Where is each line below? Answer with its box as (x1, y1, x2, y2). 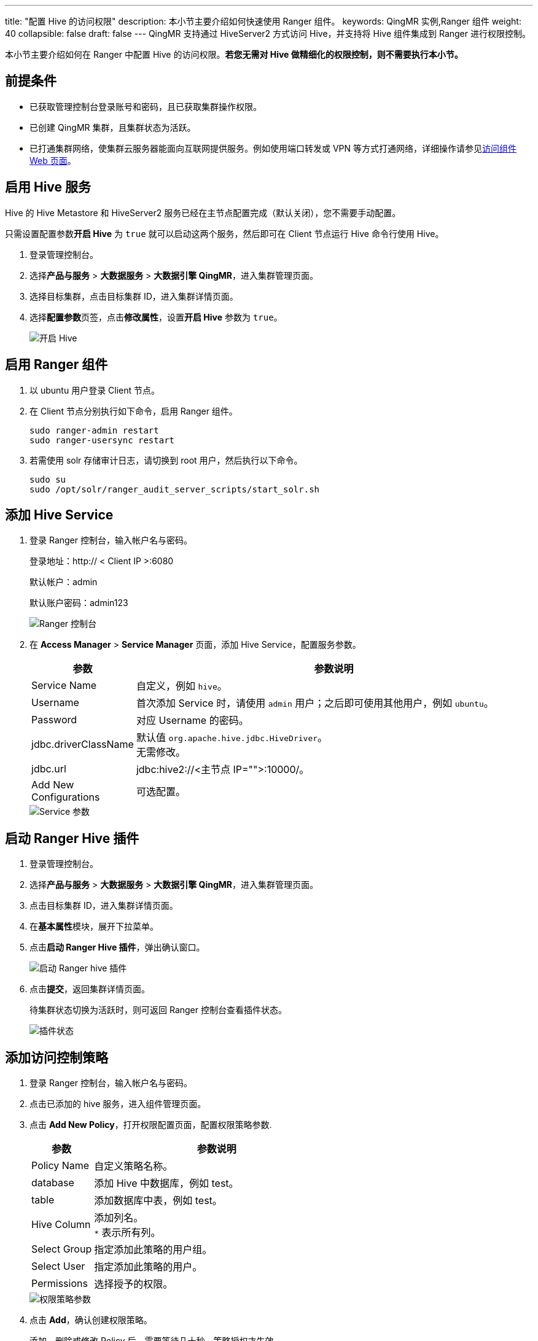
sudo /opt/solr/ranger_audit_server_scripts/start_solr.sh (29, 484, 320, 494)
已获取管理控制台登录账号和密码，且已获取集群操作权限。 (29, 101, 262, 112)
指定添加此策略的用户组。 (94, 1243, 212, 1256)
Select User (31, 1260, 85, 1273)
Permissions (31, 1277, 88, 1290)
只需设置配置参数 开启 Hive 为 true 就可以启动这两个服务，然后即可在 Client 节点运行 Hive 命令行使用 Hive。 (5, 228, 444, 239)
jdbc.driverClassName (31, 738, 134, 751)
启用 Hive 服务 (5, 179, 92, 195)
